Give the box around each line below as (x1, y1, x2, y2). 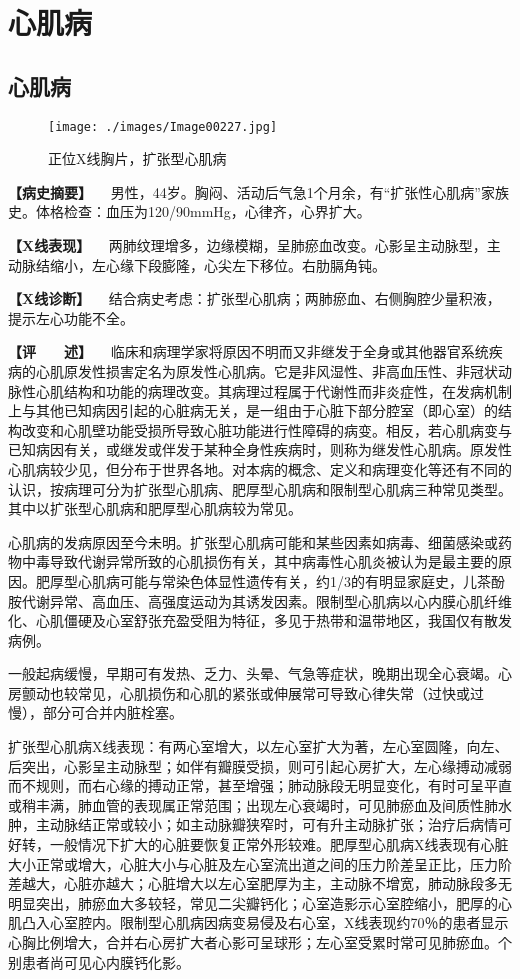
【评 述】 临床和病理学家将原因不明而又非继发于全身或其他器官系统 (8, 341, 489, 362)
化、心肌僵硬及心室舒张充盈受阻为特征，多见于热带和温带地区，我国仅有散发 (8, 610, 512, 631)
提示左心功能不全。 (8, 307, 134, 328)
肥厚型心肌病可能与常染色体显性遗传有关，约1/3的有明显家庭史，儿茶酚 (35, 570, 505, 591)
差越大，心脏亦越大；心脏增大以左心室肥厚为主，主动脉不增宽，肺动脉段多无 (8, 873, 512, 894)
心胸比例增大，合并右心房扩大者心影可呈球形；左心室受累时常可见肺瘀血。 (8, 932, 498, 953)
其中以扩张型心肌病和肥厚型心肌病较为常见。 (8, 498, 302, 519)
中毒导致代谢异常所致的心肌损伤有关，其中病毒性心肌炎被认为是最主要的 (21, 551, 498, 572)
